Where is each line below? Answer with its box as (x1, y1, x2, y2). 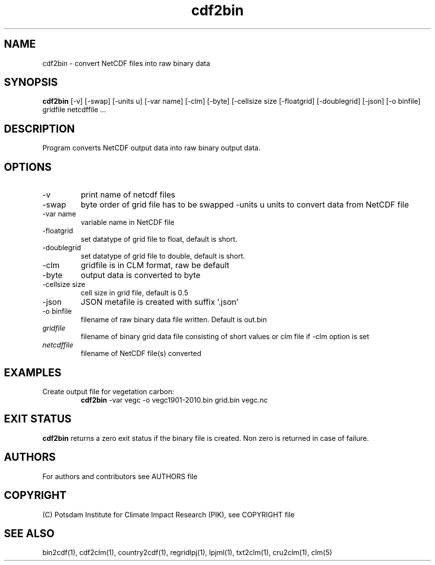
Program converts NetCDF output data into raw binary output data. (42, 143, 261, 152)
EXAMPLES (4, 366, 62, 379)
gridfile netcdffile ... (42, 105, 106, 114)
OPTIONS (4, 160, 52, 173)
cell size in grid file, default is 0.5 (80, 288, 188, 297)
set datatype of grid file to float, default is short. (80, 235, 237, 244)
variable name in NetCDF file (80, 218, 175, 227)
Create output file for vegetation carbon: (42, 387, 174, 396)
